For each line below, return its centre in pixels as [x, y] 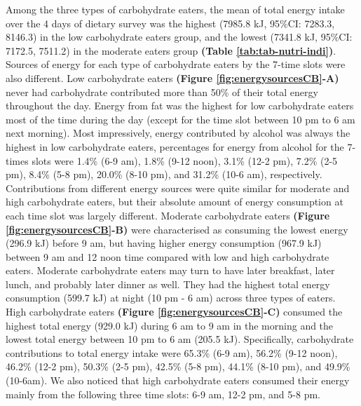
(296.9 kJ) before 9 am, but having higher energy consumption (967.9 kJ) [164, 243]
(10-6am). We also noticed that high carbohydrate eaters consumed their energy [178, 380]
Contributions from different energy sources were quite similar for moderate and [178, 188]
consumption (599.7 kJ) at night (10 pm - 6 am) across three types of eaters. [171, 298]
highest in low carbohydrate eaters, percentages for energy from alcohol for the [175, 146]
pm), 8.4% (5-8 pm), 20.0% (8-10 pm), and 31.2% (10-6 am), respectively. [164, 174]
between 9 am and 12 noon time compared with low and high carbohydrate [168, 256]
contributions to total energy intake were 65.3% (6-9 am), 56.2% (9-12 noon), [172, 352]
